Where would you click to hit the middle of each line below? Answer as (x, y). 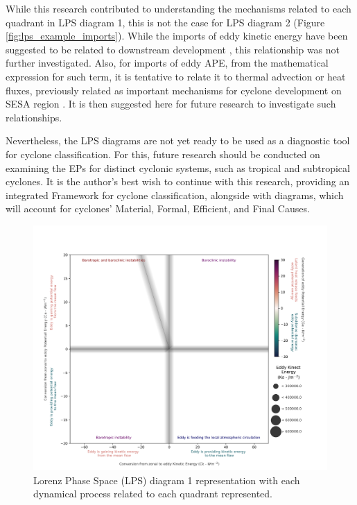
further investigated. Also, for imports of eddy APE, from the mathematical (167, 63)
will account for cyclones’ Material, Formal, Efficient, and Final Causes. (158, 208)
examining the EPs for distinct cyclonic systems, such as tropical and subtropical (178, 168)
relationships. (34, 117)
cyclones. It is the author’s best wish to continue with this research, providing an (178, 181)
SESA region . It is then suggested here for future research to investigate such (171, 104)
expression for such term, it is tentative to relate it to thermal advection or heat (176, 76)
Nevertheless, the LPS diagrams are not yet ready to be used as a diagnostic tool (178, 140)
